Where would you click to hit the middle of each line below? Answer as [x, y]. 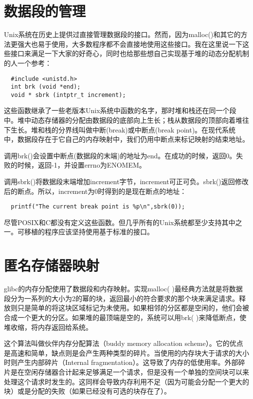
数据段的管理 [45, 11]
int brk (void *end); [46, 87]
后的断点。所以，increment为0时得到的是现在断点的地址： [95, 191]
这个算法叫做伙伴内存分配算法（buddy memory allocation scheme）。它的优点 [124, 343]
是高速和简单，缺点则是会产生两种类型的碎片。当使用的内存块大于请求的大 [123, 352]
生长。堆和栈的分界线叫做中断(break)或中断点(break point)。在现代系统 [123, 129]
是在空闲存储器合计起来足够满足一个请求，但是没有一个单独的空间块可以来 [130, 371]
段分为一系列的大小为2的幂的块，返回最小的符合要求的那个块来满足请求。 [121, 298]
